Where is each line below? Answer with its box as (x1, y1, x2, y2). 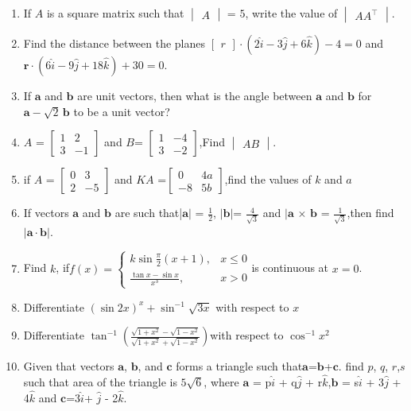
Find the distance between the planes (23, 35, 206, 51)
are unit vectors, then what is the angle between (77, 87, 312, 103)
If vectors (23, 204, 69, 221)
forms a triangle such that (176, 358, 303, 374)
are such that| (114, 204, 183, 221)
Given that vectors (23, 358, 114, 374)
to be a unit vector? (73, 103, 170, 119)
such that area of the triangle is (23, 373, 177, 390)
